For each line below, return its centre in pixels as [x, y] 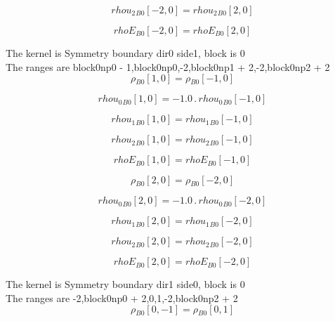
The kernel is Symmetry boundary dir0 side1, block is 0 [125, 53]
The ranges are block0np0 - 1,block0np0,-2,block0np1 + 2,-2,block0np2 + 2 [168, 66]
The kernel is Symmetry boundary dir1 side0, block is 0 [125, 284]
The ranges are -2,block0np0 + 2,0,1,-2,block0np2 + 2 [122, 297]
